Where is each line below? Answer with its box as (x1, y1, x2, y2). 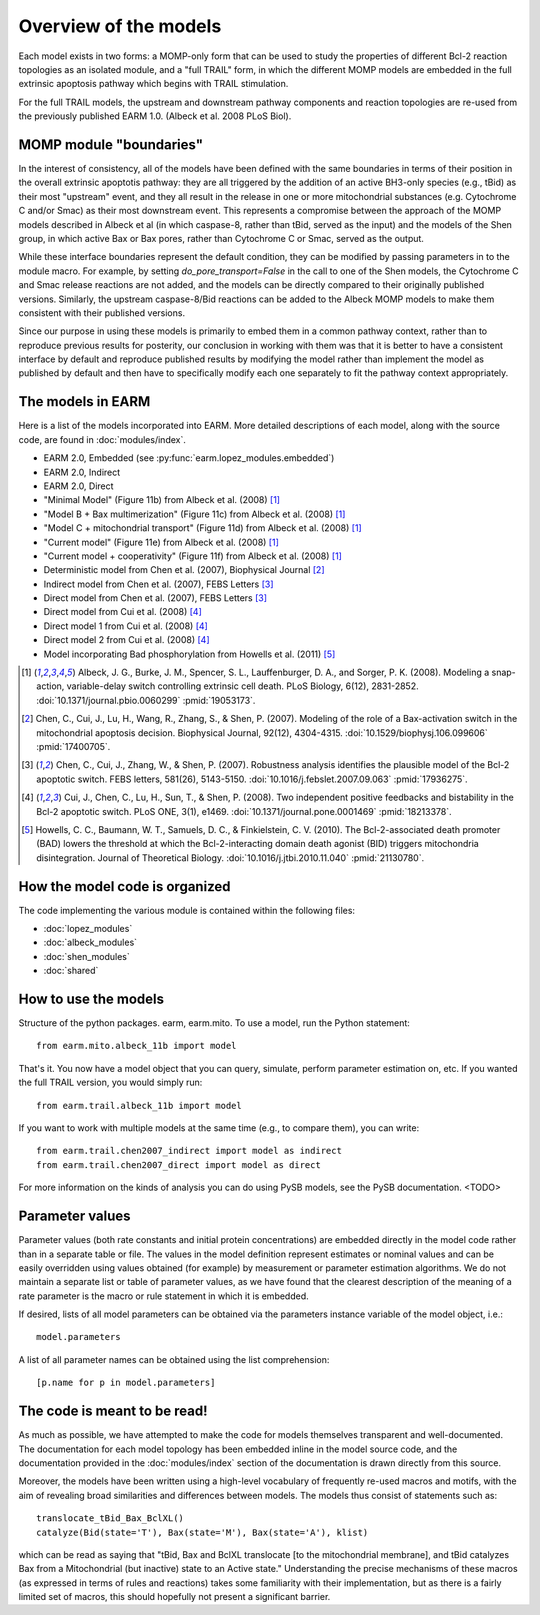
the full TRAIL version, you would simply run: (18, 1076, 203, 1089)
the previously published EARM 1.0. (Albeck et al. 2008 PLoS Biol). (18, 110, 292, 122)
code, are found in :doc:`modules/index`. (18, 433, 187, 445)
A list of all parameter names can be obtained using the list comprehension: (18, 1353, 330, 1365)
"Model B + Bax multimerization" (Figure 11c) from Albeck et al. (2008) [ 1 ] (43, 508, 346, 520)
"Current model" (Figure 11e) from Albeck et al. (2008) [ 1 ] (43, 536, 280, 548)
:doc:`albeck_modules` (43, 936, 138, 949)
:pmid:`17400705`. (36, 740, 111, 752)
